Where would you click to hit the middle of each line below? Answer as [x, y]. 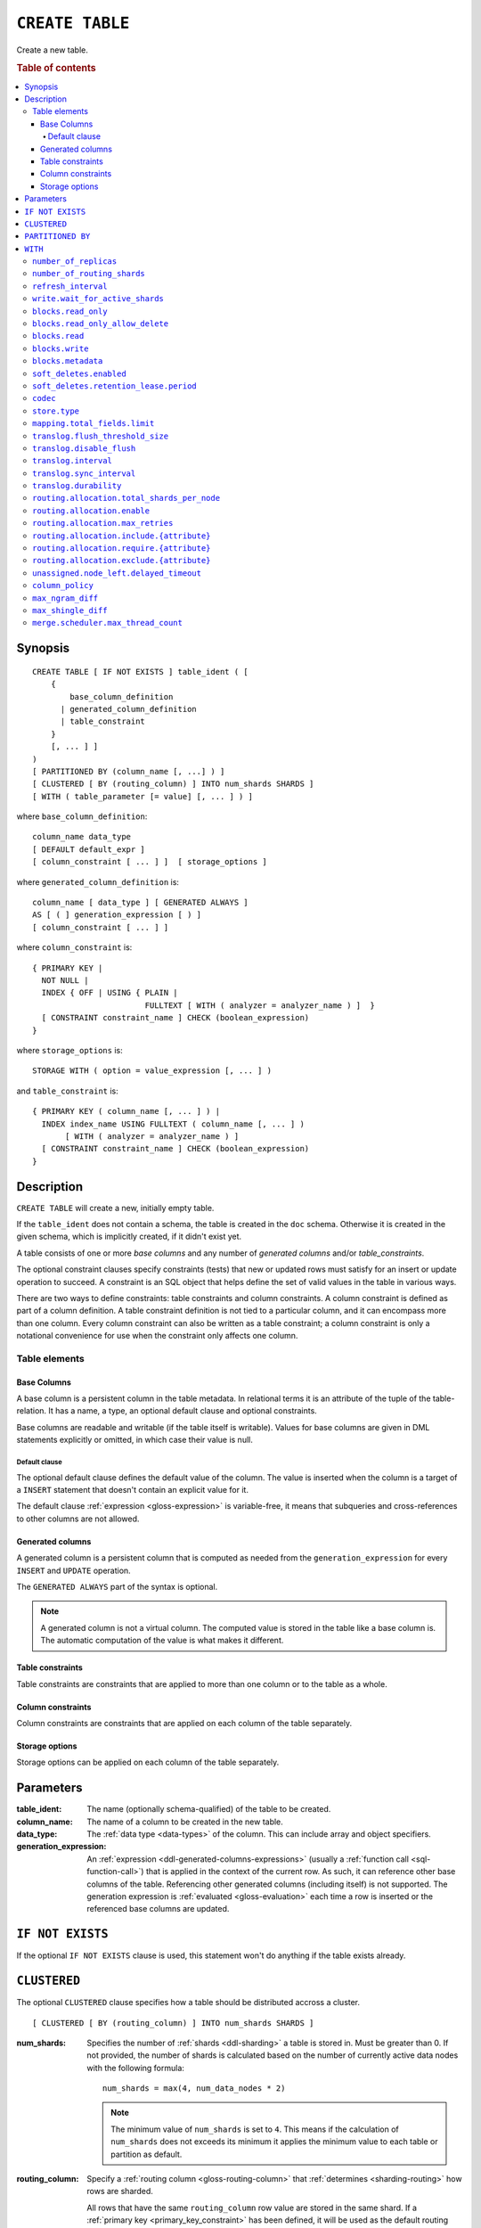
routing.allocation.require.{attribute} [122, 549]
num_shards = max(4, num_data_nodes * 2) [194, 2089]
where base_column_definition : [82, 816]
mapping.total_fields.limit [94, 424]
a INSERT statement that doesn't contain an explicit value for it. [133, 1490]
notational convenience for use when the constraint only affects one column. [157, 1336]
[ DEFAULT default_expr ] [89, 849]
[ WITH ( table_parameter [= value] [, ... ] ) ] [143, 796]
